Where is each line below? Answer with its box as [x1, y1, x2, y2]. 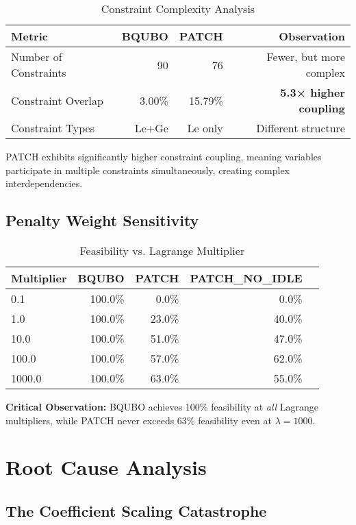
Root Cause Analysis [5, 453, 207, 481]
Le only [187, 120, 223, 136]
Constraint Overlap [11, 92, 103, 108]
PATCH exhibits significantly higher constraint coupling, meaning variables [5, 149, 322, 163]
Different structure [256, 120, 345, 136]
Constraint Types [11, 120, 95, 136]
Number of [11, 49, 62, 64]
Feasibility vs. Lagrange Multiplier [79, 242, 245, 258]
